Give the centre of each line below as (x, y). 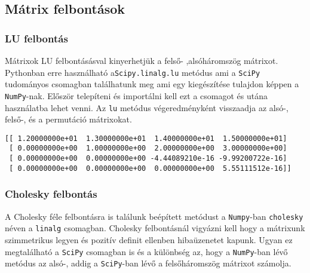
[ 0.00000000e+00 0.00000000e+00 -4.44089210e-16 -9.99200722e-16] (148, 159)
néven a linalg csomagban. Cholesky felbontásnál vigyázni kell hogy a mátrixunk (155, 228)
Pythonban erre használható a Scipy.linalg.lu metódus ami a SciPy (133, 72)
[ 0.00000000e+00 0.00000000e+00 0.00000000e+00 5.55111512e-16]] (150, 168)
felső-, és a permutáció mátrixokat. (68, 119)
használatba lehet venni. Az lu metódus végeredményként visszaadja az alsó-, (147, 107)
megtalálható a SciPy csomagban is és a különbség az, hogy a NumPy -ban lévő (146, 251)
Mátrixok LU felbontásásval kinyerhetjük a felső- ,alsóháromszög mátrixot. (142, 60)
